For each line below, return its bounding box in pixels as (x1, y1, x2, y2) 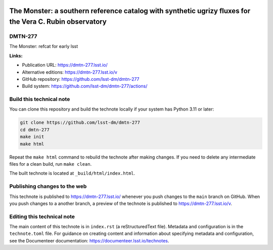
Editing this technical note (9, 213, 75, 220)
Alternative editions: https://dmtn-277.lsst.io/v (22, 69, 117, 75)
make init (20, 134, 44, 140)
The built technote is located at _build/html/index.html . (9, 170, 135, 176)
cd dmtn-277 (20, 127, 50, 132)
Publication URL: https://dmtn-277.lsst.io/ (22, 62, 108, 68)
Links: (9, 53, 23, 59)
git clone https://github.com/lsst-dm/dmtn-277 (20, 120, 140, 126)
